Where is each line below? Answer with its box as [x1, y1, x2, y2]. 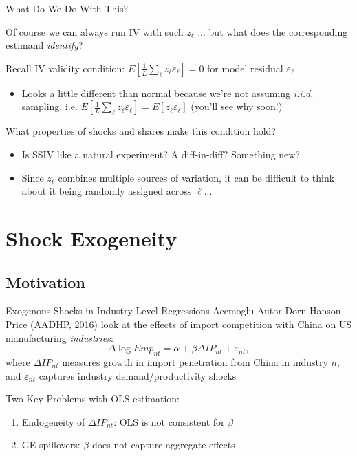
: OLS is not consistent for [113, 414, 225, 428]
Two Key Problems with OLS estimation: [6, 391, 180, 406]
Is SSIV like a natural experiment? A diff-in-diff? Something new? [21, 146, 301, 161]
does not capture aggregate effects [91, 437, 235, 452]
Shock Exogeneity [6, 224, 177, 252]
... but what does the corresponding [197, 24, 348, 39]
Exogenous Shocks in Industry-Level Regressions [6, 303, 210, 318]
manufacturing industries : [6, 330, 113, 345]
